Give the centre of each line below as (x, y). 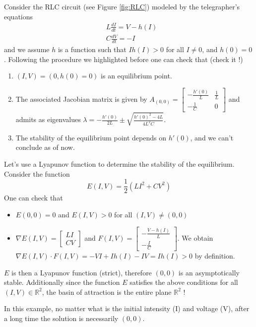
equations (19, 16)
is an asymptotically (209, 272)
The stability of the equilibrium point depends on (91, 137)
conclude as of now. (45, 147)
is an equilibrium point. (136, 76)
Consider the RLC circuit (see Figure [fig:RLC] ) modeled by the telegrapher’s (122, 6)
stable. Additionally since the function (62, 282)
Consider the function (37, 173)
